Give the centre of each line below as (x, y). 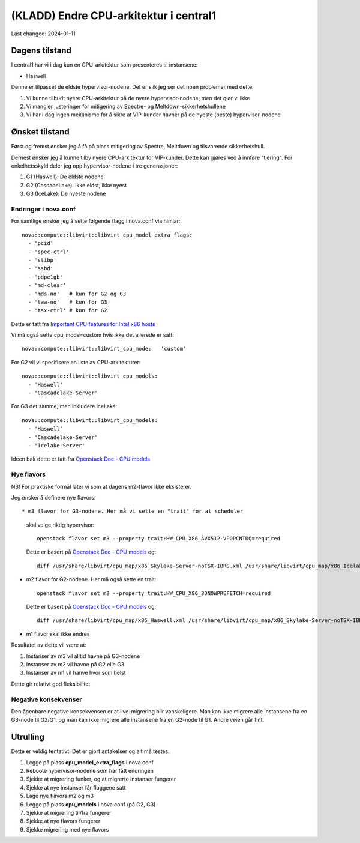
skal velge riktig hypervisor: (60, 525)
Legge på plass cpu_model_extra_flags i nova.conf (90, 762)
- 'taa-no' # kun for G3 (67, 302)
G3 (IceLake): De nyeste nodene (66, 194)
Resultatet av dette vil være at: (49, 645)
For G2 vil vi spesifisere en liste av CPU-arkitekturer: (76, 362)
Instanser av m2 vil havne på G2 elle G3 (75, 664)
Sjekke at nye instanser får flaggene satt (76, 787)
